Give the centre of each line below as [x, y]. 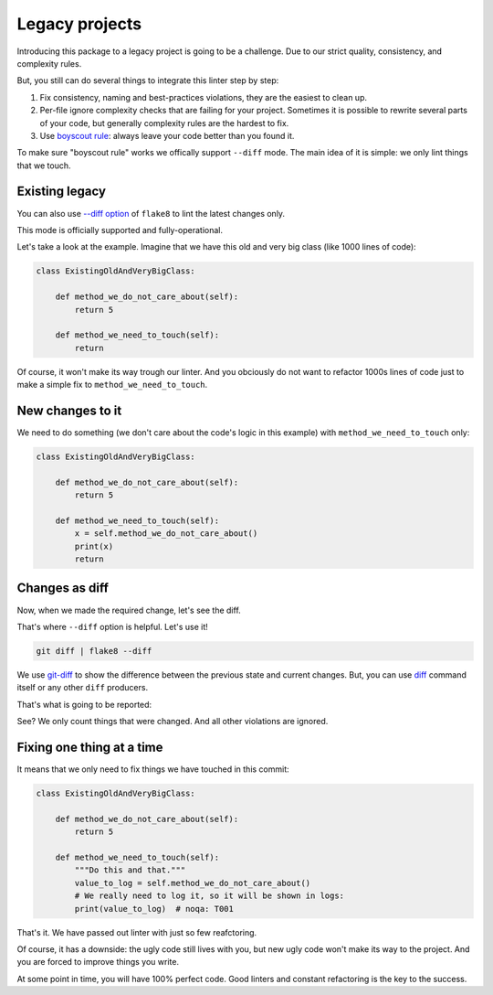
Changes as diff [63, 588]
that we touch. [44, 166]
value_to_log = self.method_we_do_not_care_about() [193, 883]
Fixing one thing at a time [90, 747]
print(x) [94, 546]
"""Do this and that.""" [130, 870]
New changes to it [69, 410]
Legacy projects [79, 24]
